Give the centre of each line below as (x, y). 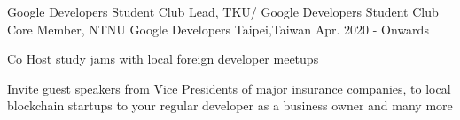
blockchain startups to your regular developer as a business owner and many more (230, 105)
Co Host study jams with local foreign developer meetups (163, 59)
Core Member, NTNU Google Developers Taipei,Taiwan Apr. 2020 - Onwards (218, 29)
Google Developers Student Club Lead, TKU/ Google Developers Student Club (223, 11)
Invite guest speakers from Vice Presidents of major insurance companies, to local (229, 88)
